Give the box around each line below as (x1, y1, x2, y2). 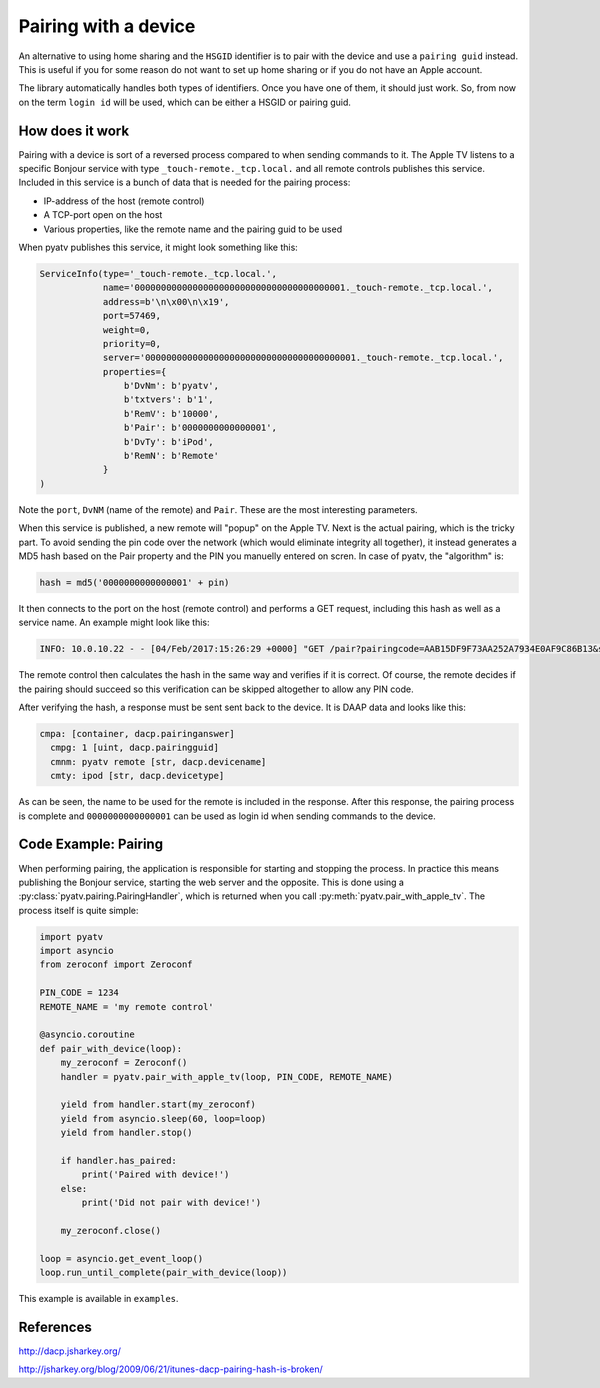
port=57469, (102, 310, 162, 322)
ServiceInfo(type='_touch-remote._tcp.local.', (39, 268, 277, 279)
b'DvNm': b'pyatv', (123, 380, 220, 392)
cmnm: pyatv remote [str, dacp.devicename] (50, 756, 267, 767)
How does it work (18, 122, 130, 139)
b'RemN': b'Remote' (123, 450, 220, 462)
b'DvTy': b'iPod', (123, 436, 214, 447)
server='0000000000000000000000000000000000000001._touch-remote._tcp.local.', (102, 352, 504, 364)
